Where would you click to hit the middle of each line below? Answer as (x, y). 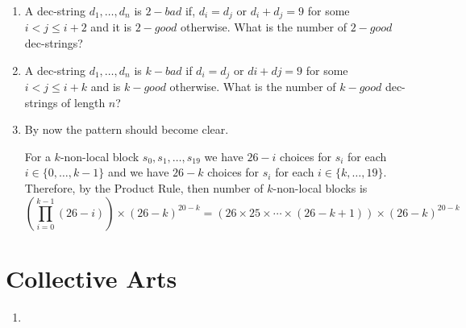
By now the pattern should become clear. (127, 129)
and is (106, 87)
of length (83, 102)
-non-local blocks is (320, 188)
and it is (111, 27)
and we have (139, 172)
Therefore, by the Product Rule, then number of (144, 188)
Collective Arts (92, 278)
